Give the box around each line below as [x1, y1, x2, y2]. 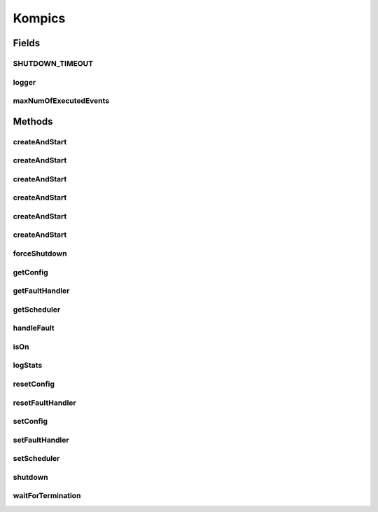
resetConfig [13, 379, 55, 389]
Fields [13, 37, 41, 49]
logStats [13, 361, 43, 371]
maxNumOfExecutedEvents [13, 96, 110, 106]
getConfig [13, 267, 48, 277]
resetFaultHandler [13, 398, 76, 408]
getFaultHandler [13, 286, 70, 296]
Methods [13, 116, 53, 127]
